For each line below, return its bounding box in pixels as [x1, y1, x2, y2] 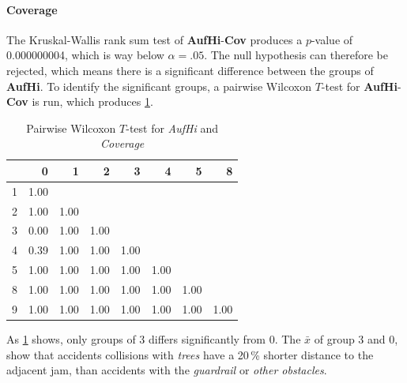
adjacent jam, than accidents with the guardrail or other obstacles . [6, 362, 327, 378]
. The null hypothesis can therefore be [204, 47, 388, 63]
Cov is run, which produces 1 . [6, 93, 153, 110]
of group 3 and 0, [314, 330, 398, 347]
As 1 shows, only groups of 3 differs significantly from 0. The [6, 330, 301, 347]
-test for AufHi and [126, 119, 219, 136]
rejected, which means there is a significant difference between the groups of [6, 62, 374, 78]
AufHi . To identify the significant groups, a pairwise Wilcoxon [6, 77, 311, 94]
